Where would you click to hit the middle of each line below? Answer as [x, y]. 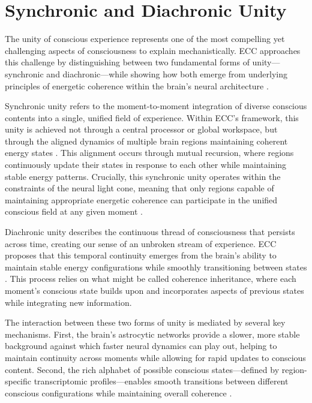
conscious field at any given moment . [74, 211]
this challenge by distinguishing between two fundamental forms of [127, 62]
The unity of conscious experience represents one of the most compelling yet [145, 39]
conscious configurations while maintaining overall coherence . [118, 393]
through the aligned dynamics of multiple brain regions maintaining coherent [146, 141]
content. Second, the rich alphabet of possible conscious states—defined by [142, 369]
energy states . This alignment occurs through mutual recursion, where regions [149, 153]
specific [18, 381]
